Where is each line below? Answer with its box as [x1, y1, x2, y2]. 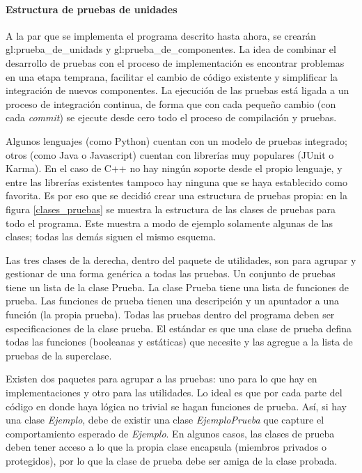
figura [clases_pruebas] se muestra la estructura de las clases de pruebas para [6, 201, 336, 216]
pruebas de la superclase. [6, 348, 112, 362]
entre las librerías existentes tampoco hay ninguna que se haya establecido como [6, 174, 347, 189]
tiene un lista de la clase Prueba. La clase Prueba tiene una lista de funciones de [6, 279, 349, 294]
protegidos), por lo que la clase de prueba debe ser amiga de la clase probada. [6, 453, 338, 468]
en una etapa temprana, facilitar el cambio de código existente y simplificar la [6, 69, 338, 84]
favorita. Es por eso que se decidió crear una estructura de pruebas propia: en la [6, 188, 347, 203]
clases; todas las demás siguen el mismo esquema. [6, 229, 217, 244]
